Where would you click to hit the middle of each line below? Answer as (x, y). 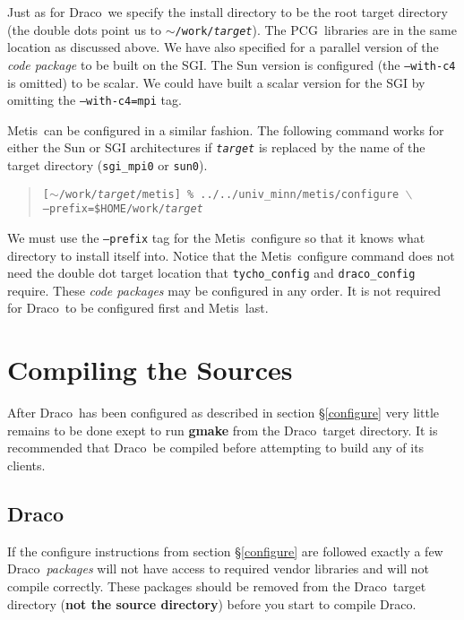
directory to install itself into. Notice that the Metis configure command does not (231, 255)
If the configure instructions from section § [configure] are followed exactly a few (225, 551)
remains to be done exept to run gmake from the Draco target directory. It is (223, 430)
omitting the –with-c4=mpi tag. (95, 100)
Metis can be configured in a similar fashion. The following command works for (226, 129)
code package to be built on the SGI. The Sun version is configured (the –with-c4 (232, 64)
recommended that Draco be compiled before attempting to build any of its (216, 448)
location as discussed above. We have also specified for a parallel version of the (223, 47)
